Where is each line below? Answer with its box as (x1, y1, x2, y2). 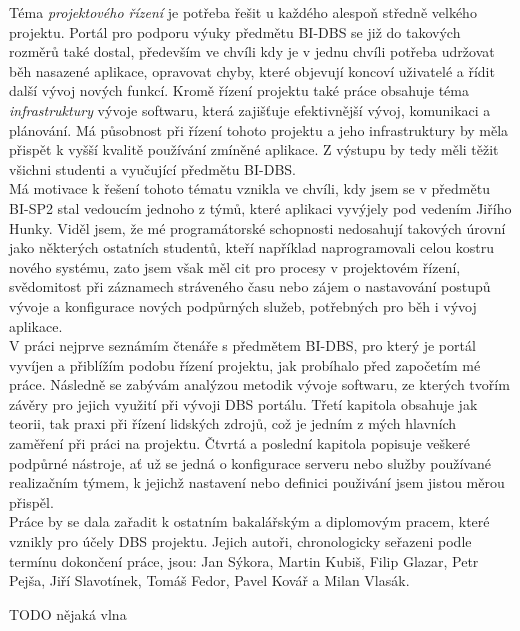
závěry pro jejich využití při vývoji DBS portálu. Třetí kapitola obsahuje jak (9, 393, 478, 414)
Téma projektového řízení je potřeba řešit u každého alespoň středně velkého (9, 2, 477, 22)
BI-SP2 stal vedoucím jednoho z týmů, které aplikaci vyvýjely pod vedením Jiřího (9, 197, 512, 218)
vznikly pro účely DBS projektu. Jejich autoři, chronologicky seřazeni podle (9, 531, 472, 552)
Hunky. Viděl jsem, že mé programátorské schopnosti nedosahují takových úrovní (9, 217, 506, 238)
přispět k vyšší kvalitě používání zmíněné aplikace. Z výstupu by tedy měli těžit (9, 139, 499, 160)
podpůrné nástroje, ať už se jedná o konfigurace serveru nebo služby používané (9, 452, 491, 473)
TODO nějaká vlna (9, 603, 127, 624)
